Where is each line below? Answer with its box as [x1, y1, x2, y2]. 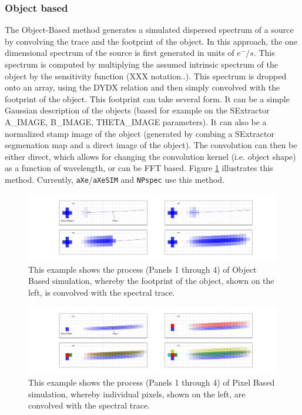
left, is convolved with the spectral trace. [28, 286, 175, 299]
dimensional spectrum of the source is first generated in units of [5, 46, 234, 59]
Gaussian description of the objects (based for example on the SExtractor [5, 104, 270, 116]
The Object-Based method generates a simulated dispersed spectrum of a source [5, 24, 294, 36]
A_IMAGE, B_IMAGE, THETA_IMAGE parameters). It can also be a [5, 115, 267, 128]
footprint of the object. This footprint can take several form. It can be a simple [5, 92, 290, 105]
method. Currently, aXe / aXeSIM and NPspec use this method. [5, 173, 225, 185]
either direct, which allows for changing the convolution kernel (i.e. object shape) [5, 150, 296, 162]
